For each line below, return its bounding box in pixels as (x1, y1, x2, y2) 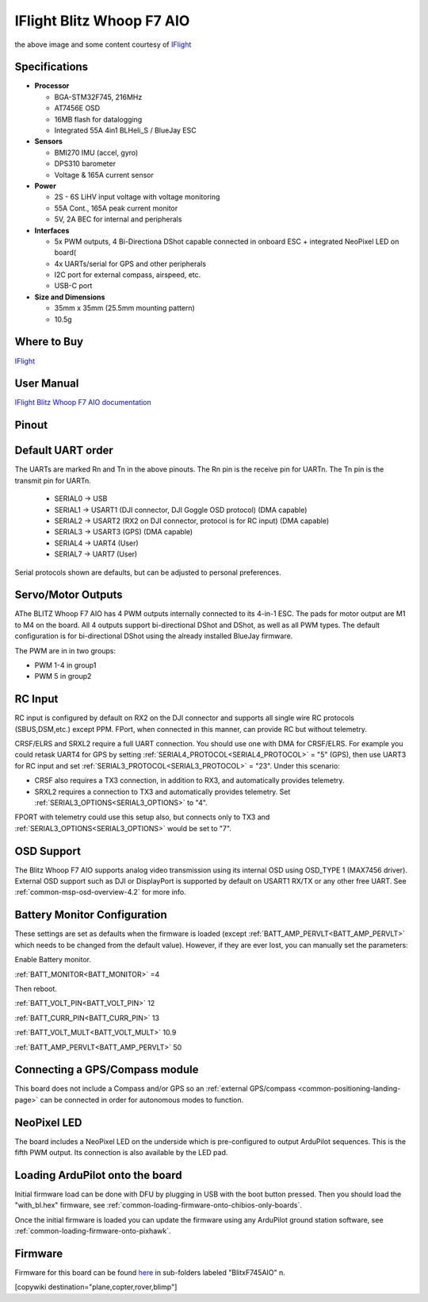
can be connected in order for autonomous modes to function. (40, 1095, 244, 1104)
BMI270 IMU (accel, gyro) (54, 148, 139, 157)
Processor (34, 81, 70, 91)
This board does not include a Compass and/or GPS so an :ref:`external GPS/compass (14, 1084, 296, 1093)
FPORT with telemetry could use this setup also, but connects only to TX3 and (14, 812, 270, 822)
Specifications (14, 60, 89, 74)
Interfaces (34, 225, 70, 235)
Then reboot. (14, 984, 57, 993)
